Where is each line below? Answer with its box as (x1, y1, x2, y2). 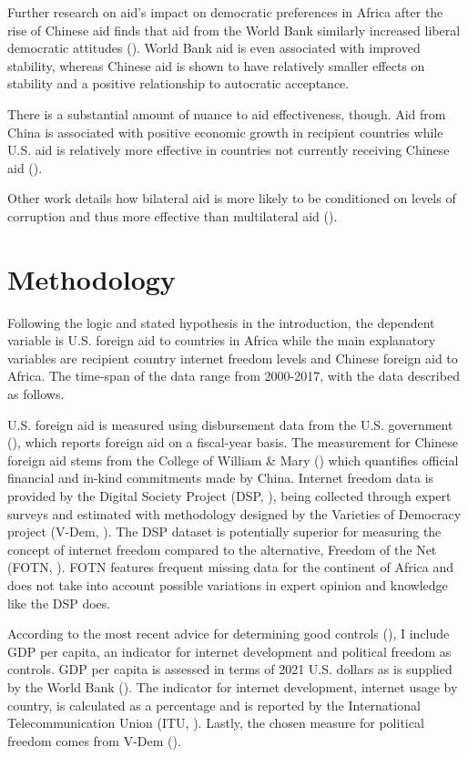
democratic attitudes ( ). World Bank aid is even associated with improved (7, 38, 421, 57)
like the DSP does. (7, 593, 111, 612)
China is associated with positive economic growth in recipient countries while (7, 122, 443, 141)
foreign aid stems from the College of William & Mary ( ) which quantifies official (7, 450, 459, 469)
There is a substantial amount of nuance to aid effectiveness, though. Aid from (7, 104, 446, 123)
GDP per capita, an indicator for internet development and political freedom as (7, 641, 452, 660)
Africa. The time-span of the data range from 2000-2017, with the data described (7, 366, 460, 385)
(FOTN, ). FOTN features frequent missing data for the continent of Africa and (7, 558, 454, 577)
